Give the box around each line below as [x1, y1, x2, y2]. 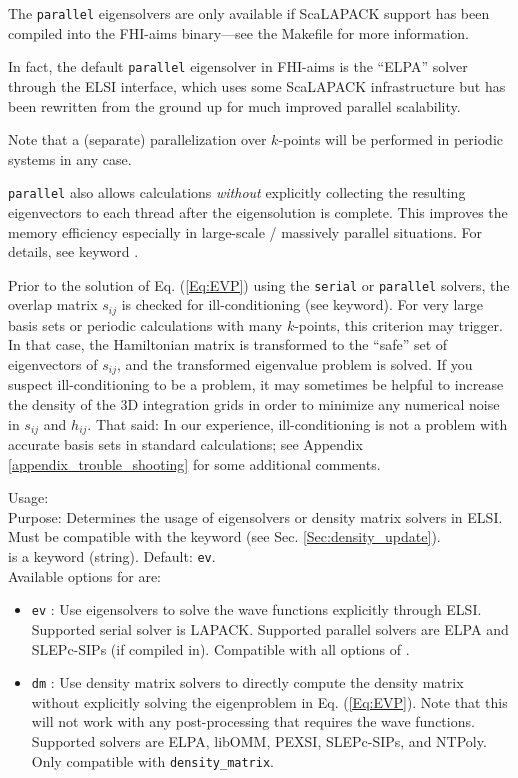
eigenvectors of [8, 354, 98, 375]
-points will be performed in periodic [278, 129, 503, 150]
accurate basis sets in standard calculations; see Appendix [8, 434, 363, 455]
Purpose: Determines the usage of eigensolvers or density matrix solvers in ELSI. [8, 506, 503, 527]
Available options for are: [8, 565, 162, 586]
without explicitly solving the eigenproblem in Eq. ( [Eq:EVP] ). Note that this [31, 691, 508, 712]
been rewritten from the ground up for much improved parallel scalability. [8, 95, 461, 116]
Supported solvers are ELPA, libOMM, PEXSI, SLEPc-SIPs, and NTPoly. [31, 731, 487, 752]
